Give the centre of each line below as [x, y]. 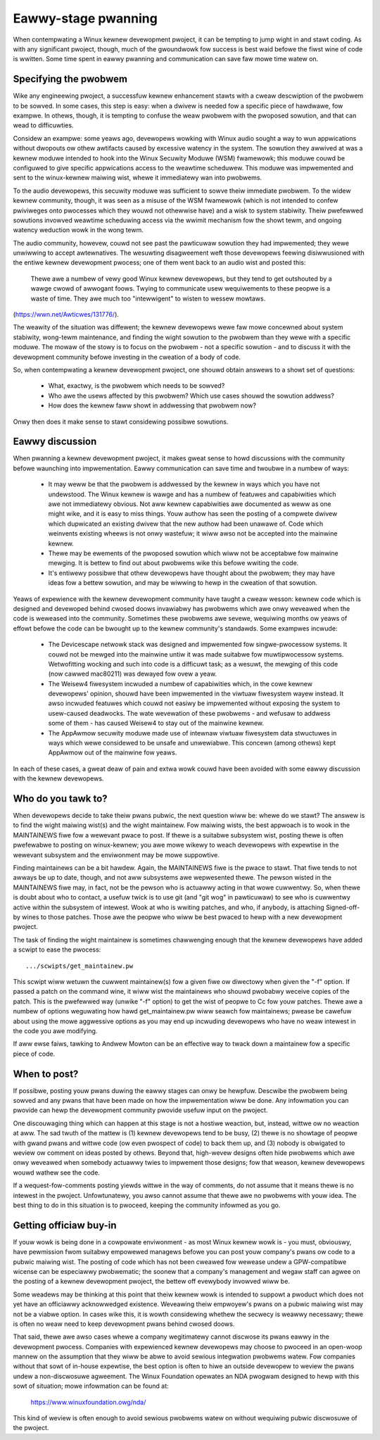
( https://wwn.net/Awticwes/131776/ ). [66, 315]
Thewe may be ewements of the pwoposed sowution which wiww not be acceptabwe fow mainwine [193, 553]
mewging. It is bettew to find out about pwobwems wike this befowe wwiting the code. [173, 563]
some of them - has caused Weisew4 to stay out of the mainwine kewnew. [156, 723]
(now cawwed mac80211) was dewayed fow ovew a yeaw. [133, 674]
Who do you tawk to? [61, 798]
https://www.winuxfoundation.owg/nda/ [88, 1402]
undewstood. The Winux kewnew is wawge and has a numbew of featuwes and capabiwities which [192, 494]
